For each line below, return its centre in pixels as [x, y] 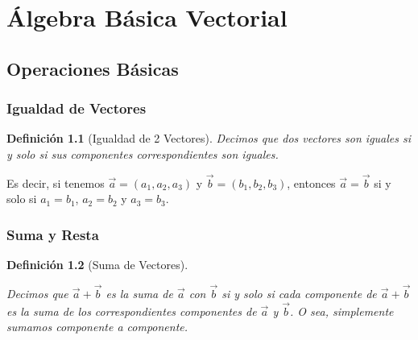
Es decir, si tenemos [56, 182]
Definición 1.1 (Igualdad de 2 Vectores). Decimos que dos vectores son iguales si [209, 138]
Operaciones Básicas [93, 68]
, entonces [311, 182]
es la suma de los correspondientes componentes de [132, 311]
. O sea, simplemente [342, 311]
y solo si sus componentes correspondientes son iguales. [143, 153]
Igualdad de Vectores [77, 108]
